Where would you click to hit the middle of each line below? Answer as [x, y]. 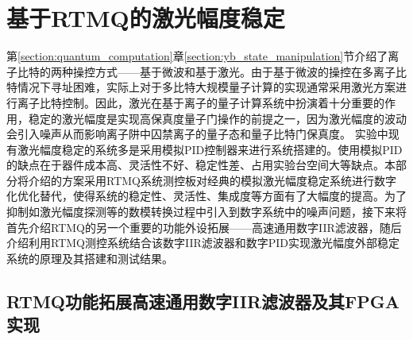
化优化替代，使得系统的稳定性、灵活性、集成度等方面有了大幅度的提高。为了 [206, 196]
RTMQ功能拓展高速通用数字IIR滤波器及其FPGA [203, 301]
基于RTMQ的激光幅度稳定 [146, 18]
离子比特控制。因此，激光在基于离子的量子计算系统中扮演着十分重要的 [201, 102]
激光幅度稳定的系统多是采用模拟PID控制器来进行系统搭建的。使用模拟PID [210, 149]
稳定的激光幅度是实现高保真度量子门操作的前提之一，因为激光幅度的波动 [217, 118]
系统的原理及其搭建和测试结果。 [90, 258]
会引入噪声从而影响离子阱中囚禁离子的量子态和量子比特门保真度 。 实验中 [197, 134]
